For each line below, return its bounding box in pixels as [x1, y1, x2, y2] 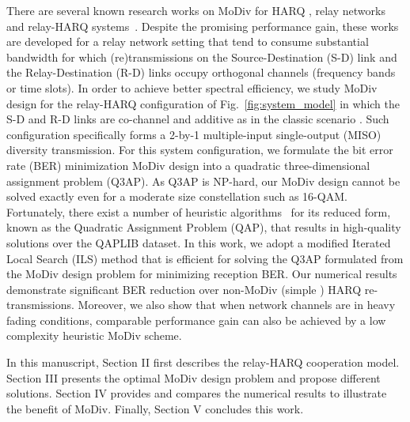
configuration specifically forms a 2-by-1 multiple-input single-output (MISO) [6, 126, 382, 142]
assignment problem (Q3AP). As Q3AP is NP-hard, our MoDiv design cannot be [6, 172, 401, 189]
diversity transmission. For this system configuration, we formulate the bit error [6, 141, 393, 158]
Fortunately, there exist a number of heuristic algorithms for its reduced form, [6, 203, 391, 220]
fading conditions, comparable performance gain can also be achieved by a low [6, 311, 386, 328]
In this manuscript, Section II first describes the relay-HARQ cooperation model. [6, 354, 400, 371]
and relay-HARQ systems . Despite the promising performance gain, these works [6, 17, 399, 34]
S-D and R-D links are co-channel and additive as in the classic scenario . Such [6, 111, 389, 127]
